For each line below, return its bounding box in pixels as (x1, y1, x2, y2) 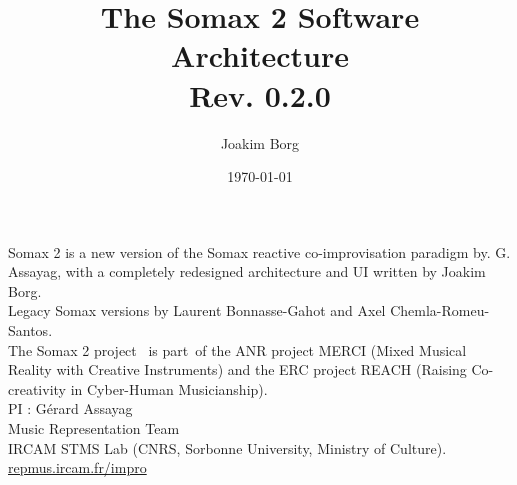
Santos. (8, 320, 53, 341)
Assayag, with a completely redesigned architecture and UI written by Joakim (8, 261, 486, 282)
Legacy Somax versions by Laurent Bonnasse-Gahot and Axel (8, 300, 386, 321)
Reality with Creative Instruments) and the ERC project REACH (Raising (8, 359, 467, 380)
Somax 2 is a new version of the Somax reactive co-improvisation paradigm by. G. (8, 241, 511, 262)
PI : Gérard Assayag (8, 398, 133, 419)
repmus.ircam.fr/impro (8, 457, 147, 478)
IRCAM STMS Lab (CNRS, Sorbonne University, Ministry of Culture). (8, 437, 447, 458)
